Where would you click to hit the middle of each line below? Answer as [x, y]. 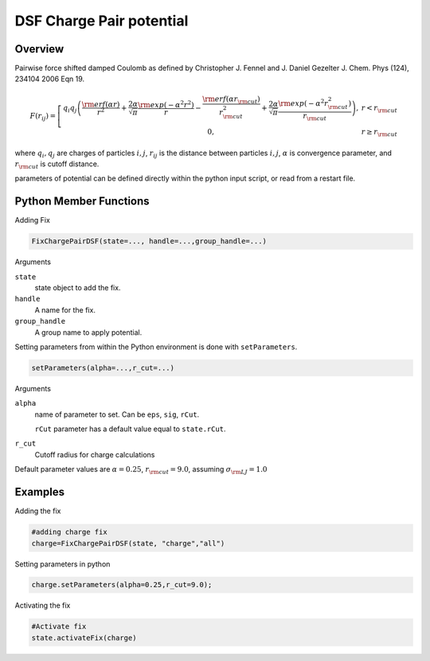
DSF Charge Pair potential [102, 21]
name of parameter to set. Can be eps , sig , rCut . [117, 414]
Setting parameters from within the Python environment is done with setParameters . [156, 347]
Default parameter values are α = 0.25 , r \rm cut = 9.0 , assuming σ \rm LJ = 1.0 [141, 470]
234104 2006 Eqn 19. [50, 79]
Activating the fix [43, 605]
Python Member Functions [82, 202]
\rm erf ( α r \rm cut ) [231, 99]
